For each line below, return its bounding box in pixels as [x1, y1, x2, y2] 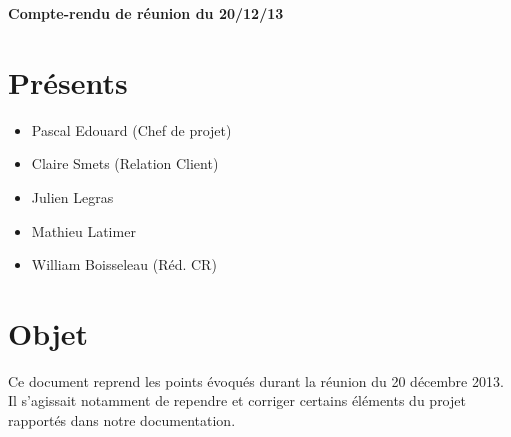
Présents [8, 61, 128, 102]
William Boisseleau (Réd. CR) [31, 254, 217, 275]
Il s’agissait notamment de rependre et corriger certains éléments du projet [8, 390, 466, 411]
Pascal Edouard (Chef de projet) [31, 119, 232, 140]
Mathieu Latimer [31, 220, 136, 241]
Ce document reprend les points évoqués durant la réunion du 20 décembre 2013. [8, 370, 504, 391]
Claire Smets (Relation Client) [31, 153, 219, 174]
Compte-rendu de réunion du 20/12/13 [8, 3, 284, 23]
